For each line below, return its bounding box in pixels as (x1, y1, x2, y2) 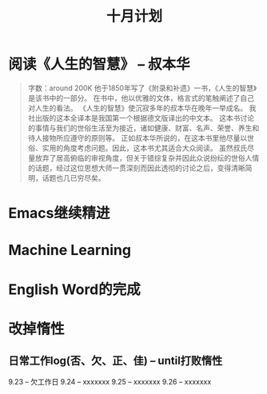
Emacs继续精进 (8, 205, 110, 222)
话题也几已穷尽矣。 (42, 173, 106, 182)
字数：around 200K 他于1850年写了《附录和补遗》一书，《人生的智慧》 (27, 83, 257, 93)
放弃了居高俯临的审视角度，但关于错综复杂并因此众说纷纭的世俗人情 (34, 153, 260, 162)
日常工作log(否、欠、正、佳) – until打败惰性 (8, 354, 223, 368)
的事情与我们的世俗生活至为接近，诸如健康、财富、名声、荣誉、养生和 (27, 123, 260, 133)
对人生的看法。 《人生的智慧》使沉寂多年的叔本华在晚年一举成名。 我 (27, 103, 257, 113)
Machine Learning (8, 241, 132, 260)
